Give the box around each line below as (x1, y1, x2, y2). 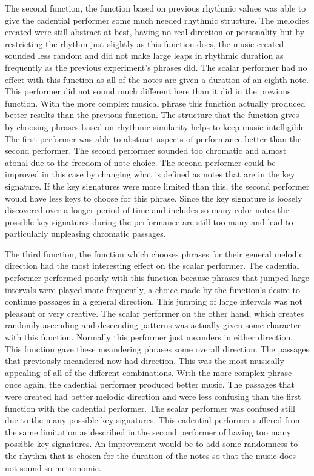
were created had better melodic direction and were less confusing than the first (5, 390, 301, 402)
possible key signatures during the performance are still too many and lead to (5, 215, 293, 228)
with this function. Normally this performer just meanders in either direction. (5, 331, 293, 343)
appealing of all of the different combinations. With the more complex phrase (5, 366, 292, 378)
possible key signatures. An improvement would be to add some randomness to (5, 437, 298, 450)
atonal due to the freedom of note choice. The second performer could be (5, 156, 276, 168)
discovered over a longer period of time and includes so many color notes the (5, 203, 290, 216)
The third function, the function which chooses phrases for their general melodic (5, 247, 303, 260)
